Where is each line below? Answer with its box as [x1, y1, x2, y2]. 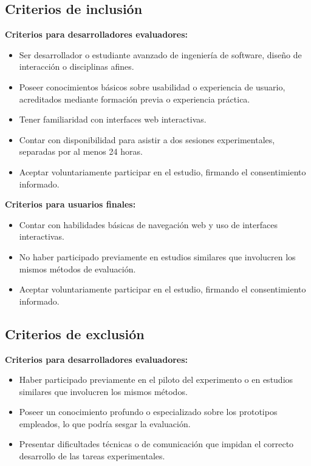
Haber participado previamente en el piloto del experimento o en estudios [19, 373, 293, 386]
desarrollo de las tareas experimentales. [19, 450, 165, 462]
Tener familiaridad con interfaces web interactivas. [19, 113, 207, 126]
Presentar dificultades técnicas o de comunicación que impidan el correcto [19, 437, 294, 450]
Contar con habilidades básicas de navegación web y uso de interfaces [19, 218, 278, 231]
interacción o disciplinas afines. [19, 60, 134, 73]
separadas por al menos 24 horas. [19, 145, 143, 158]
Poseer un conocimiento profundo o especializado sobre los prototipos [19, 405, 278, 418]
